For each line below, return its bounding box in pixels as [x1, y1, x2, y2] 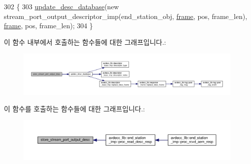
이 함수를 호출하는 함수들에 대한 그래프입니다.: [4, 103, 145, 113]
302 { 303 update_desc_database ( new [4, 1, 119, 11]
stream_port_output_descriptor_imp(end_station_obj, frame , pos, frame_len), [4, 11, 248, 21]
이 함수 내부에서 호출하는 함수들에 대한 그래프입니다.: [4, 36, 166, 47]
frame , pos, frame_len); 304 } [4, 20, 93, 31]
